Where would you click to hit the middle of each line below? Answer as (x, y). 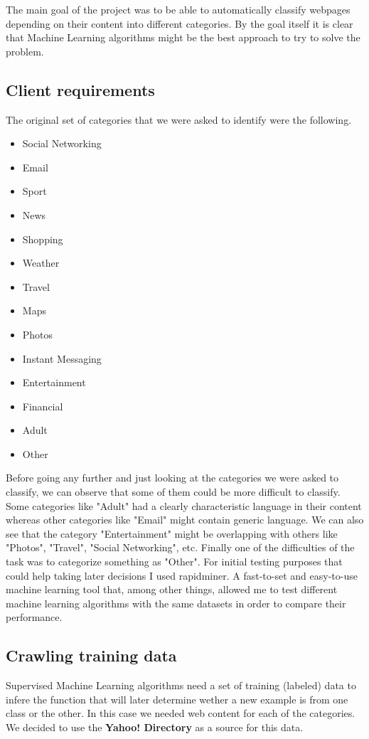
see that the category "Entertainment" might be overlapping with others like (172, 533)
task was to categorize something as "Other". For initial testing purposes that (174, 562)
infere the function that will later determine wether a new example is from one (177, 699)
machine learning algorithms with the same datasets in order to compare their (176, 603)
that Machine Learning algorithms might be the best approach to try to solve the (183, 37)
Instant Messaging (62, 358)
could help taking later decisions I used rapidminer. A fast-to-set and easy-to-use (182, 575)
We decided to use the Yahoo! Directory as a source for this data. (155, 727)
